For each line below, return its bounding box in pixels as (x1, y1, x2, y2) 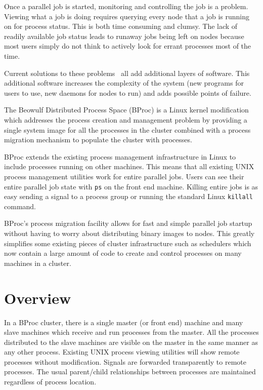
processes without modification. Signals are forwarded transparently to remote (4, 356, 247, 367)
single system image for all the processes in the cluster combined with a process (4, 124, 251, 135)
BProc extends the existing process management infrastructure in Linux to (4, 151, 236, 162)
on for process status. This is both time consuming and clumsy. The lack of (4, 21, 238, 31)
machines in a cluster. (4, 257, 71, 268)
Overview (4, 287, 71, 308)
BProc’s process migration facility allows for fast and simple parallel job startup (4, 218, 252, 228)
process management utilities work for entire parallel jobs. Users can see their (4, 171, 244, 181)
